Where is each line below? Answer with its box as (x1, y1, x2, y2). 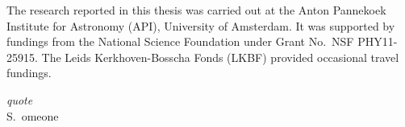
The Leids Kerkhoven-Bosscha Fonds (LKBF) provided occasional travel (41, 48, 399, 65)
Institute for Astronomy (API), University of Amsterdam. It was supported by (6, 17, 395, 34)
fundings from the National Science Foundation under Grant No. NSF (6, 33, 354, 50)
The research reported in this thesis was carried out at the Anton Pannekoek (6, 2, 386, 18)
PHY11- (357, 33, 398, 50)
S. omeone (6, 107, 59, 124)
